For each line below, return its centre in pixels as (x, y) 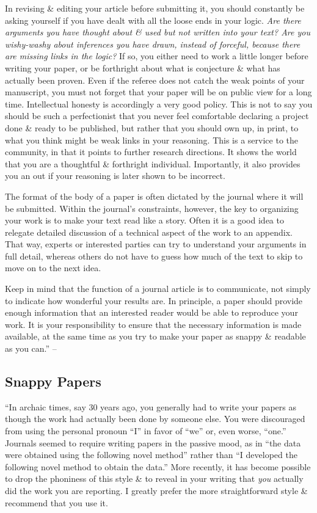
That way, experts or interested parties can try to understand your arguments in (156, 244)
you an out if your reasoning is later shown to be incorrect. (115, 176)
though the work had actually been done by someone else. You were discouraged (155, 419)
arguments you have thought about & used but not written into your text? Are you (158, 32)
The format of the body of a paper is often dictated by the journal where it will (154, 196)
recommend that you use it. (56, 502)
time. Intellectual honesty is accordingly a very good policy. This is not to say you (159, 104)
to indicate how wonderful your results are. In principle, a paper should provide (154, 300)
